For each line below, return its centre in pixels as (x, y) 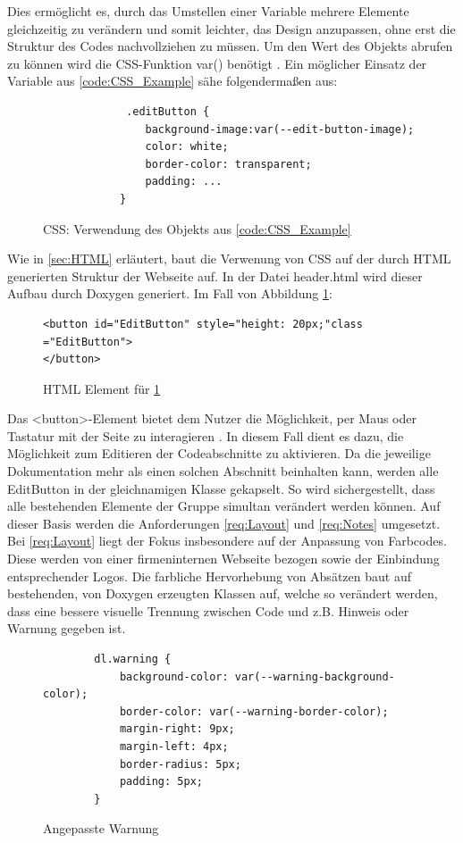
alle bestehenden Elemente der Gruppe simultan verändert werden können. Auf (224, 506)
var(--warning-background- (315, 676)
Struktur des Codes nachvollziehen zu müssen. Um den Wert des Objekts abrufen (230, 46)
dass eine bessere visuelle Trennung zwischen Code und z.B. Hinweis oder (208, 610)
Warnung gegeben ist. (67, 628)
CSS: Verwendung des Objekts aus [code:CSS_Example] (197, 228)
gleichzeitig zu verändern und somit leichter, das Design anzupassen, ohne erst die (231, 28)
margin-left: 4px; (174, 746)
